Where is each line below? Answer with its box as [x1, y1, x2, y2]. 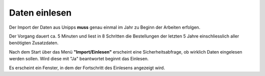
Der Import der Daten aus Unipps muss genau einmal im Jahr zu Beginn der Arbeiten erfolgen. [9, 24, 201, 30]
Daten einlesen [9, 7, 72, 18]
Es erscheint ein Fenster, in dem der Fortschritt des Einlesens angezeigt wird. [9, 65, 165, 71]
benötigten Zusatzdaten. [9, 40, 59, 46]
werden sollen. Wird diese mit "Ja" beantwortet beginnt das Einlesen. [9, 56, 149, 62]
